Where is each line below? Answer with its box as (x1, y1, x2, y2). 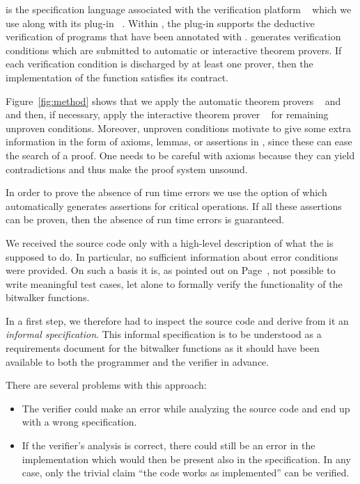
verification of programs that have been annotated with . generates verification (6, 29, 341, 44)
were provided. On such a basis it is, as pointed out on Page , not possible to (6, 263, 336, 277)
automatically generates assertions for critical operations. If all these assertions (6, 198, 342, 213)
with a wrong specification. (22, 414, 137, 429)
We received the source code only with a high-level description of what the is (6, 235, 334, 250)
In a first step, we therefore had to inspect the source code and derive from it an (6, 313, 349, 328)
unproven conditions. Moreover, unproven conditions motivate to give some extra (6, 120, 351, 135)
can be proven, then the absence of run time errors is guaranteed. (6, 212, 285, 227)
